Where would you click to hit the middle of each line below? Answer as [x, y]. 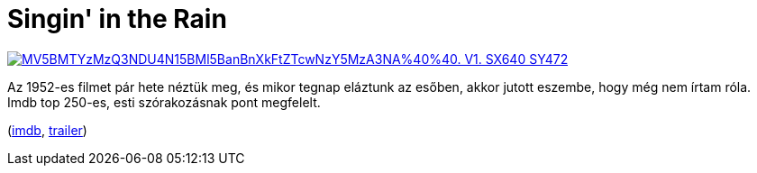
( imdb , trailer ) [47, 130]
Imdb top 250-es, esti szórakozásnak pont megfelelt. [164, 102]
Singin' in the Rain [117, 19]
